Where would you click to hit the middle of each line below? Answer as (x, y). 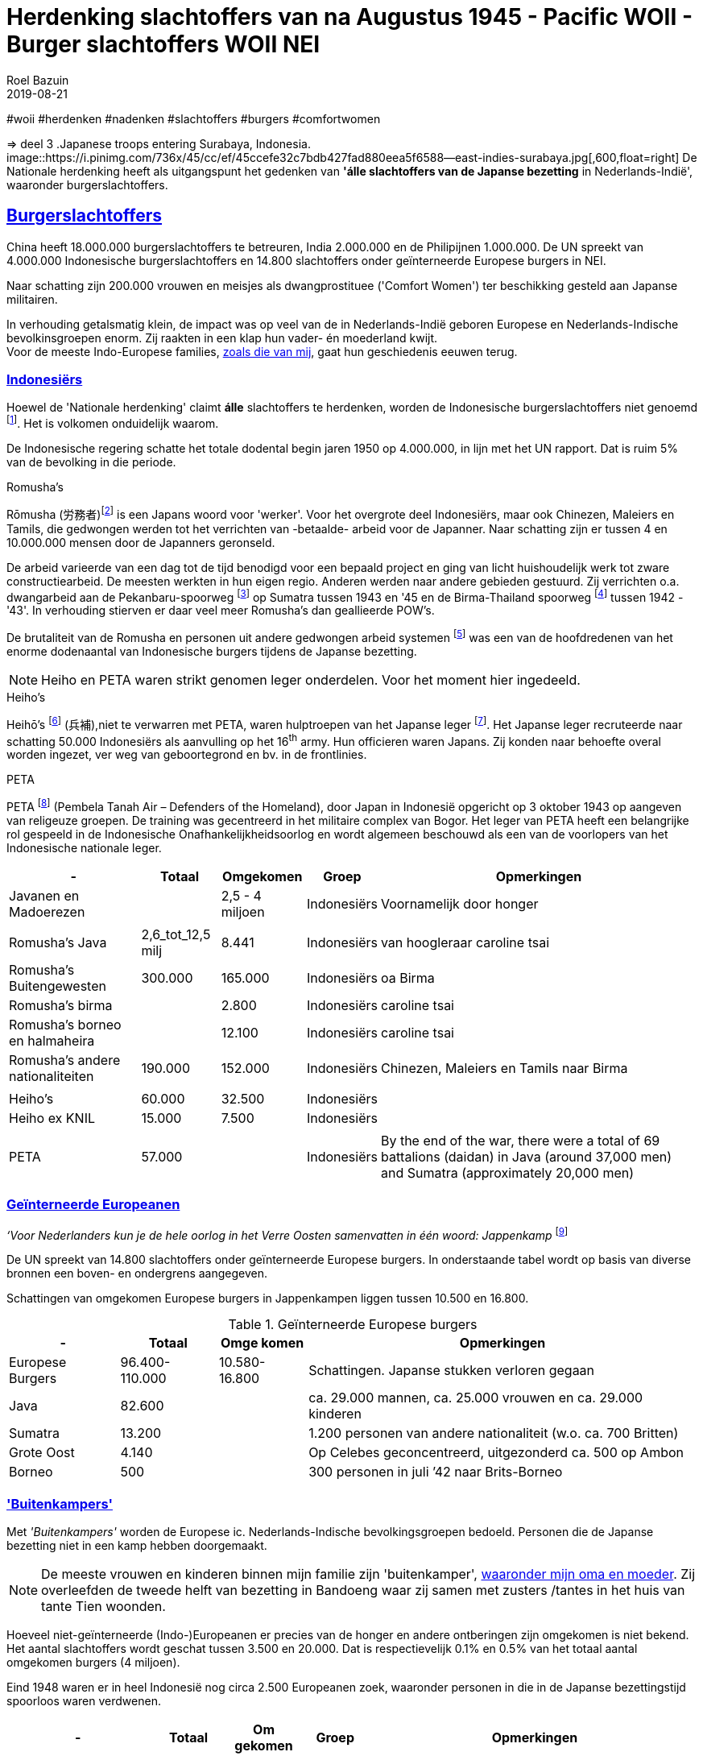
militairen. (32, 299)
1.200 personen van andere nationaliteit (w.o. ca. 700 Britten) (494, 1433)
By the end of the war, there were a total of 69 (520, 1140)
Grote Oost (42, 1453)
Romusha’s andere (65, 1060)
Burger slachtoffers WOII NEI (163, 44)
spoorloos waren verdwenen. (84, 1701)
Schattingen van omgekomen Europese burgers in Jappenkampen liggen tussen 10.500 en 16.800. (268, 1298)
